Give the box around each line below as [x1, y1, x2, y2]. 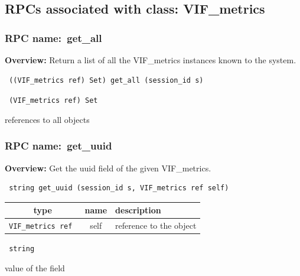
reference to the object [115, 219, 197, 232]
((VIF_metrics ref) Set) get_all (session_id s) [9, 76, 204, 85]
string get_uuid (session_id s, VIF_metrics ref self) [9, 184, 229, 193]
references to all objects [5, 113, 90, 125]
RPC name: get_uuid [5, 138, 112, 153]
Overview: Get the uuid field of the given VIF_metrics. [5, 161, 211, 174]
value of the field [5, 262, 65, 274]
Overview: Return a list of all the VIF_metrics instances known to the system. [5, 54, 296, 66]
